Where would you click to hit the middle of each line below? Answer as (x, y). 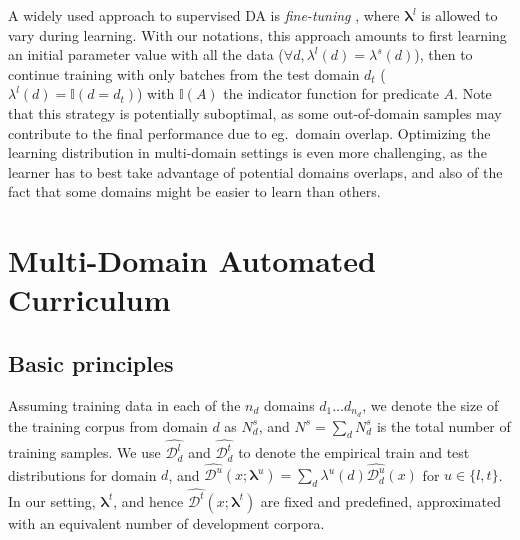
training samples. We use (84, 452)
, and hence (148, 500)
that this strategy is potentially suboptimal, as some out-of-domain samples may (255, 112)
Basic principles (91, 362)
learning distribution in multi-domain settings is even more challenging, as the (247, 152)
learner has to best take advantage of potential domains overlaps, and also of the (255, 171)
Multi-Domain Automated (192, 260)
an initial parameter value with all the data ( (146, 54)
